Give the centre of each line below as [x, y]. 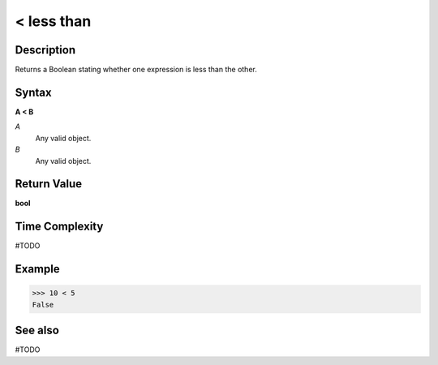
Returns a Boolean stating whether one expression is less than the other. [136, 70]
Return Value [49, 184]
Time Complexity [59, 227]
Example [37, 269]
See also [37, 331]
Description [45, 50]
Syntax [33, 92]
